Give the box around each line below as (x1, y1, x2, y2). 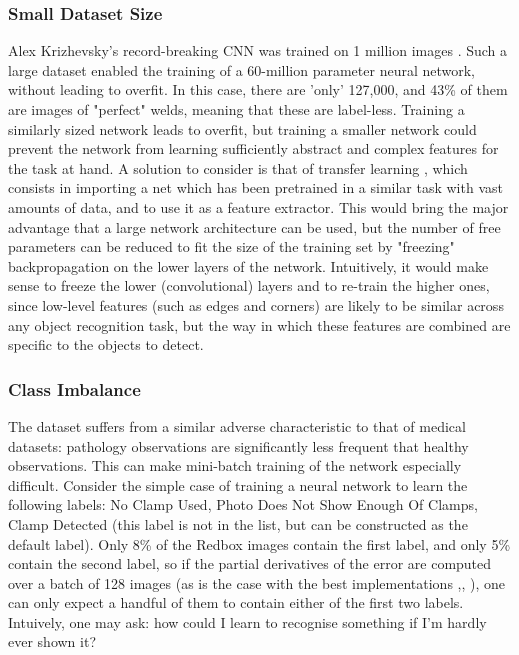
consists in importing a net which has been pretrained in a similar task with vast (8, 177, 503, 198)
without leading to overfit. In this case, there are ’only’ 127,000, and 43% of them (8, 79, 508, 100)
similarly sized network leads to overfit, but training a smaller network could (8, 118, 477, 139)
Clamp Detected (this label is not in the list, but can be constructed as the (8, 513, 468, 534)
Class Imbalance (8, 376, 141, 401)
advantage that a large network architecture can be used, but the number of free (8, 216, 501, 237)
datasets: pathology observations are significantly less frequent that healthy (8, 435, 469, 456)
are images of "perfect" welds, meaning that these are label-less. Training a (8, 99, 465, 119)
